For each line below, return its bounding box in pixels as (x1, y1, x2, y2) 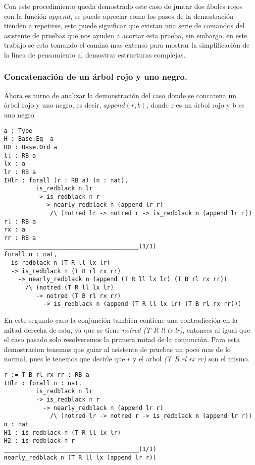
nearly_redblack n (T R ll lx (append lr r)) (4, 454, 156, 461)
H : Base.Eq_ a (4, 135, 54, 143)
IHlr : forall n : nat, (4, 379, 82, 387)
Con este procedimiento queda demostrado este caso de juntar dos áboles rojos (4, 1, 243, 11)
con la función (4, 10, 47, 21)
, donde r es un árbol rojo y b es (146, 100, 245, 110)
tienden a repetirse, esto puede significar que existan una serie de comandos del (4, 20, 245, 31)
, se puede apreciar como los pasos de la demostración (70, 10, 234, 21)
